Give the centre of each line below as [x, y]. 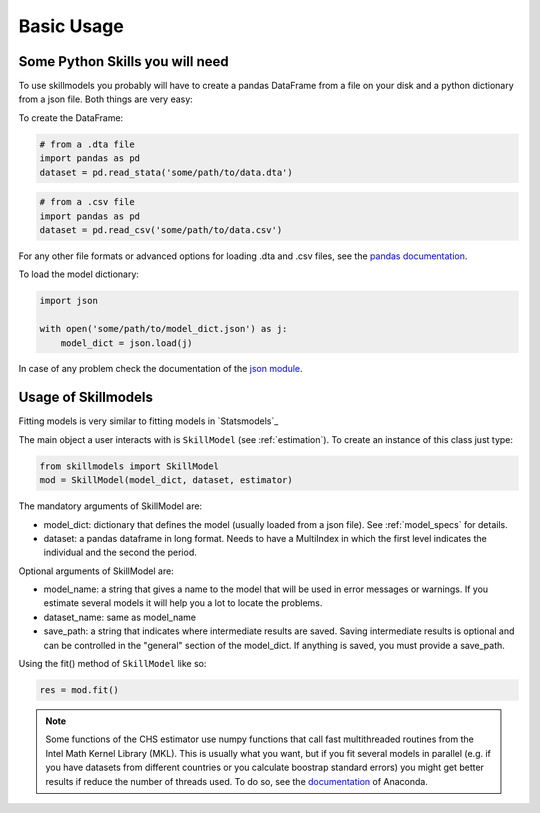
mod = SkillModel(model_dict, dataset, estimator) [166, 480]
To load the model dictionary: [79, 274]
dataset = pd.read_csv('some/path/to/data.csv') [161, 229]
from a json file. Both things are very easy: [106, 99]
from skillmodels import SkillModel [129, 466]
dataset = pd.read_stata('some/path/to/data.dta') [166, 172]
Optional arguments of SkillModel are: [96, 571]
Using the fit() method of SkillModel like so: [112, 664]
